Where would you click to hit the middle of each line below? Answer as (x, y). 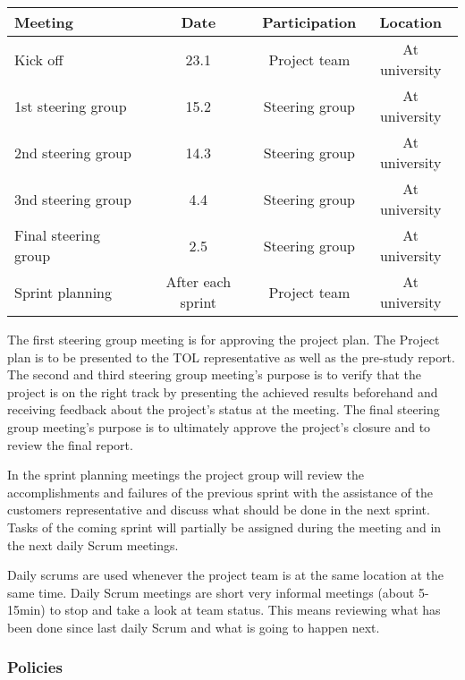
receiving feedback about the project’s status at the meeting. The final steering (224, 409)
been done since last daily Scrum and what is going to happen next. (194, 627)
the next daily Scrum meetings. (93, 544)
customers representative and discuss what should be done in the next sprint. (219, 510)
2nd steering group (73, 152)
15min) (26, 610)
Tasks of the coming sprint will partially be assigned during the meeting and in (224, 527)
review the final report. (70, 444)
